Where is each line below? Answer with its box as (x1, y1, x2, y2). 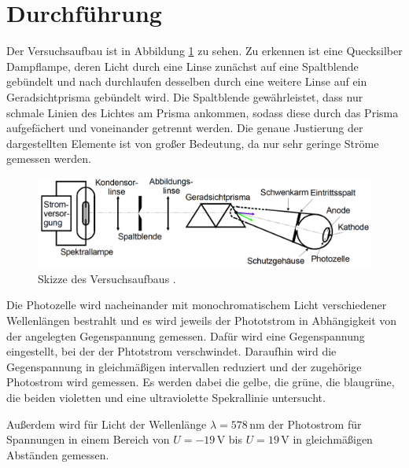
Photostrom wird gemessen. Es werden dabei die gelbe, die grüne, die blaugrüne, (6, 374, 395, 390)
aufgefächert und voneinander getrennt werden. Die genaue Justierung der (6, 120, 363, 136)
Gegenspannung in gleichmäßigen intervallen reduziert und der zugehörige (6, 358, 362, 374)
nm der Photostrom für (249, 415, 362, 432)
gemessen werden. (6, 150, 91, 167)
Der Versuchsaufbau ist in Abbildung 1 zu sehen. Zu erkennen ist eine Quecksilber (6, 42, 403, 59)
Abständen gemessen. (6, 446, 109, 462)
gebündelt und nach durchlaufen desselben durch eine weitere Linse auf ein (6, 73, 367, 90)
